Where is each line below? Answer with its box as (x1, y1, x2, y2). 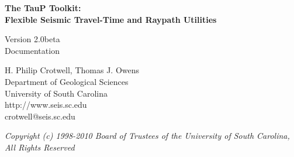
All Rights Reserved (5, 141, 75, 153)
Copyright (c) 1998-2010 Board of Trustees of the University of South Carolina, (5, 129, 290, 142)
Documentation (5, 44, 60, 56)
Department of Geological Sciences (5, 75, 129, 87)
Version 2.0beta (5, 33, 60, 45)
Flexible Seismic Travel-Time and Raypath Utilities (5, 13, 217, 25)
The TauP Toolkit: (5, 2, 81, 13)
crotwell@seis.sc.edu (5, 110, 75, 122)
